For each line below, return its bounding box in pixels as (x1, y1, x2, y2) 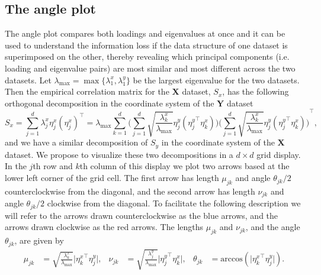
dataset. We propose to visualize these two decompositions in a (5, 148, 233, 160)
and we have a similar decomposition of (5, 136, 148, 148)
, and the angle (245, 221, 300, 233)
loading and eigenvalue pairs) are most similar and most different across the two (5, 62, 296, 74)
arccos (220, 255, 243, 264)
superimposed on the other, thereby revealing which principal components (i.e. (5, 50, 290, 63)
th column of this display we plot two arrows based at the (79, 160, 290, 172)
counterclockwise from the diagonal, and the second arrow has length (5, 185, 255, 197)
